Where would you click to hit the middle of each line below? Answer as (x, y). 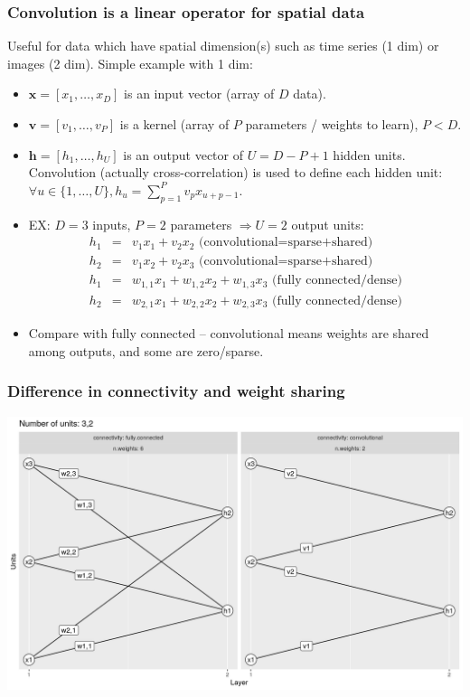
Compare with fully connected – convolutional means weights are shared (229, 333)
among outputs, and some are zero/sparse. (146, 350)
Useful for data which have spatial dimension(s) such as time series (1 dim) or (223, 46)
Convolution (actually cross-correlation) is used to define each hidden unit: (235, 172)
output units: (328, 224)
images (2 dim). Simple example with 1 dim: (130, 63)
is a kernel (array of (174, 124)
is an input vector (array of (199, 94)
